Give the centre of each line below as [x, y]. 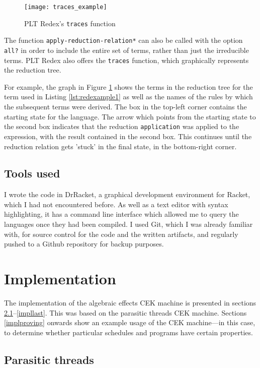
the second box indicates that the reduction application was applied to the [122, 126]
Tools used [32, 173]
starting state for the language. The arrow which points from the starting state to [130, 116]
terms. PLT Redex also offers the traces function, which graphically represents [126, 60]
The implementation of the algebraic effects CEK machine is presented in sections [130, 302]
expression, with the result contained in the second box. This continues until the [128, 136]
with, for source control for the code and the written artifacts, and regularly [121, 234]
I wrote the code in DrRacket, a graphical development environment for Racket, [127, 194]
